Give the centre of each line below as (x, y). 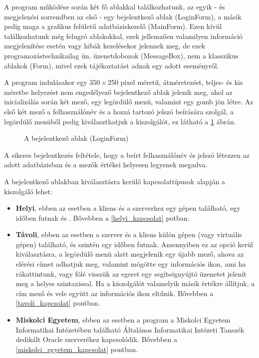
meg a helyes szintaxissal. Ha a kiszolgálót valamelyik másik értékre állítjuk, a (135, 283)
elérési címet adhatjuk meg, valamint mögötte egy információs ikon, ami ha (131, 264)
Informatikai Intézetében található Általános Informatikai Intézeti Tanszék (130, 329)
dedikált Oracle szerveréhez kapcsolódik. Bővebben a (97, 339)
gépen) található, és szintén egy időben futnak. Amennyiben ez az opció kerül (134, 244)
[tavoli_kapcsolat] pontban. (58, 303)
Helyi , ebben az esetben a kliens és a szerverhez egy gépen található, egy (128, 208)
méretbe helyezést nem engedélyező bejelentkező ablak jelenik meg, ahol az (118, 92)
